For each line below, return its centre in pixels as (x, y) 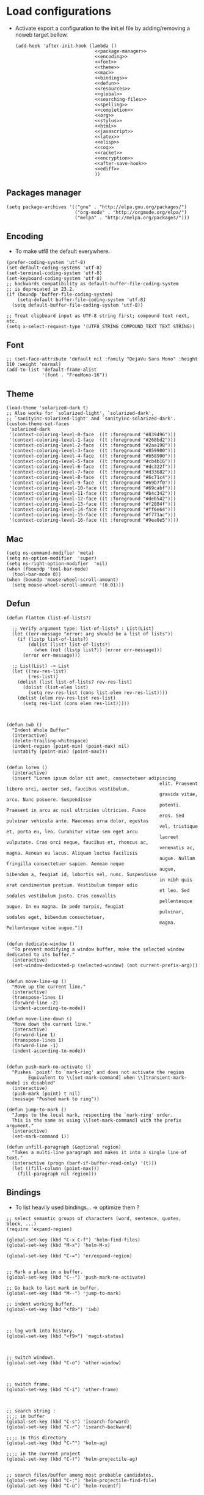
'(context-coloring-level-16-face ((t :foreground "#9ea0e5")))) (94, 521)
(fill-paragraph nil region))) (57, 1174)
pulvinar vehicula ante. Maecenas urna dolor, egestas (78, 821)
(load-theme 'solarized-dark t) (47, 408)
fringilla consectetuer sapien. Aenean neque (65, 864)
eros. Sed (172, 816)
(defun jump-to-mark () (37, 1109)
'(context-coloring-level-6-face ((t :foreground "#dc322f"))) (92, 467)
